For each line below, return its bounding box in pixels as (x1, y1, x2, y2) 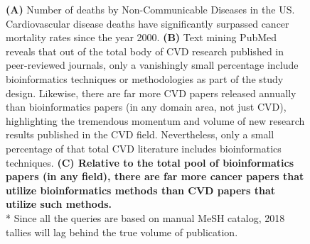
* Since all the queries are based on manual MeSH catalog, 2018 (6, 210, 285, 225)
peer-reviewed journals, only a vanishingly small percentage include (6, 57, 299, 72)
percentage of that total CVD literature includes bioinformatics (6, 140, 282, 155)
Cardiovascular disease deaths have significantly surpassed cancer (6, 16, 289, 30)
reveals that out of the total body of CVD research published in (6, 43, 284, 58)
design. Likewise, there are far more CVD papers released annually (6, 85, 296, 100)
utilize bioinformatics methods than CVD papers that (6, 182, 275, 197)
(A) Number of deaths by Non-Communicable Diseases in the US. (6, 2, 295, 16)
